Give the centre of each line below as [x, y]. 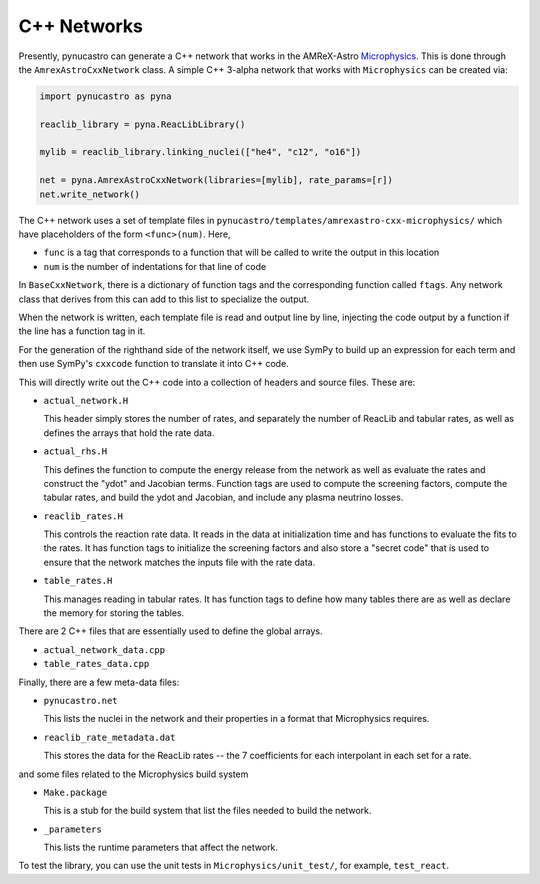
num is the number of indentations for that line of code [155, 266]
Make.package [75, 792]
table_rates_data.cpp [96, 664]
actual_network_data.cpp [104, 649]
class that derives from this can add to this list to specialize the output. [164, 299]
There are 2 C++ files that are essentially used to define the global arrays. [170, 631]
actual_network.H [86, 400]
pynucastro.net [81, 700]
